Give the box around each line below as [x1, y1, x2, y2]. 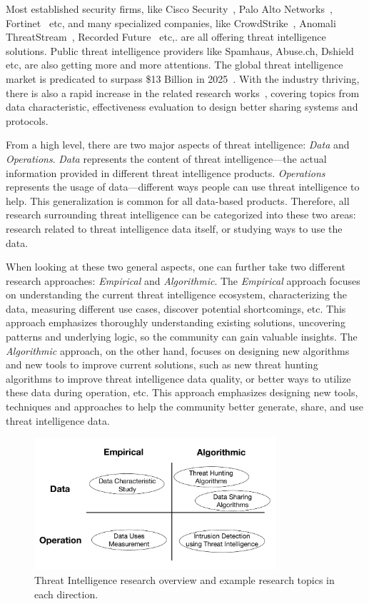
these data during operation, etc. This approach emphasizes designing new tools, [6, 385, 358, 400]
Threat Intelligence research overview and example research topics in [34, 572, 335, 587]
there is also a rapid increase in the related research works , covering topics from [6, 85, 360, 100]
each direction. [34, 586, 98, 601]
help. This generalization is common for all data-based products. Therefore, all [6, 193, 350, 208]
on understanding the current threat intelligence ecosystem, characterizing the [6, 287, 348, 302]
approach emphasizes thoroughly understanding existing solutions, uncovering [6, 315, 345, 330]
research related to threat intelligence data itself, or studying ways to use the [6, 221, 343, 236]
